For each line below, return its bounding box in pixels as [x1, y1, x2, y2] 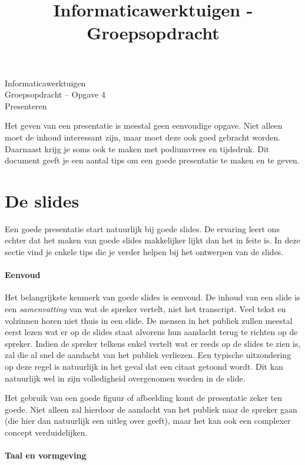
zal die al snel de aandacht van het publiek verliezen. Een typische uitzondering [5, 349, 291, 361]
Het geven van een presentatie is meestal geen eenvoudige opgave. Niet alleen [5, 119, 283, 132]
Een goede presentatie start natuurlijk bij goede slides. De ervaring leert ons [5, 222, 280, 235]
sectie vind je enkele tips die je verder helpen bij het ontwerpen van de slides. [5, 246, 284, 258]
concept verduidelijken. [5, 426, 88, 438]
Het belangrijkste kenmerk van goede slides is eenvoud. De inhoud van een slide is [5, 291, 300, 303]
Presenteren [5, 99, 47, 112]
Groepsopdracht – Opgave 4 [5, 88, 105, 101]
